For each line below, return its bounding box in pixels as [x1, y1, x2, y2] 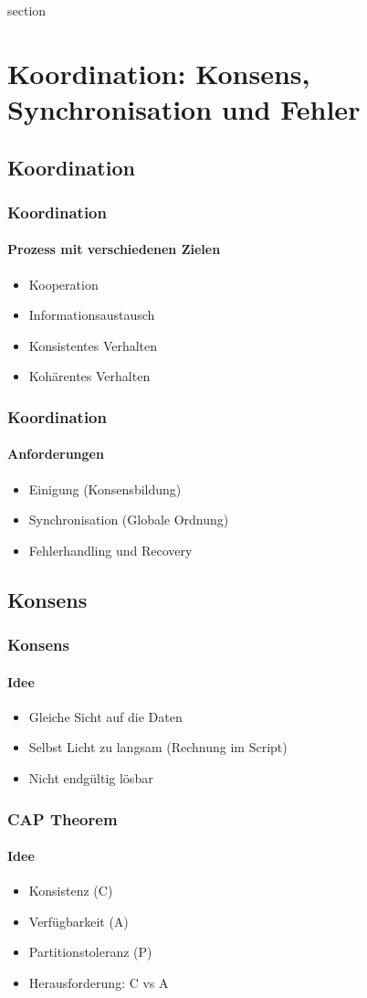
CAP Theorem [7, 807, 118, 830]
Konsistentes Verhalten [28, 335, 158, 355]
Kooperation [28, 274, 99, 293]
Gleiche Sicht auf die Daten [28, 706, 183, 726]
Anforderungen [7, 444, 104, 463]
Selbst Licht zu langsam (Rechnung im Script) [28, 738, 288, 757]
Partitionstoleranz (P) [28, 942, 152, 961]
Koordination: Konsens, [7, 54, 310, 91]
